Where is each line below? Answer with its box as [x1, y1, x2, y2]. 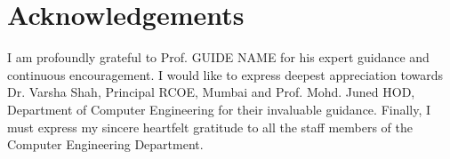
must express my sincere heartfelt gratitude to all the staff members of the [7, 117, 413, 136]
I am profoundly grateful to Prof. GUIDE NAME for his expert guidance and [7, 48, 430, 67]
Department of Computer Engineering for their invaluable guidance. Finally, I [7, 99, 431, 118]
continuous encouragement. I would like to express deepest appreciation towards [7, 65, 444, 83]
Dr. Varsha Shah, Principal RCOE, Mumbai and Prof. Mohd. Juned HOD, [7, 83, 415, 101]
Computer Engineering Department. [7, 135, 204, 154]
